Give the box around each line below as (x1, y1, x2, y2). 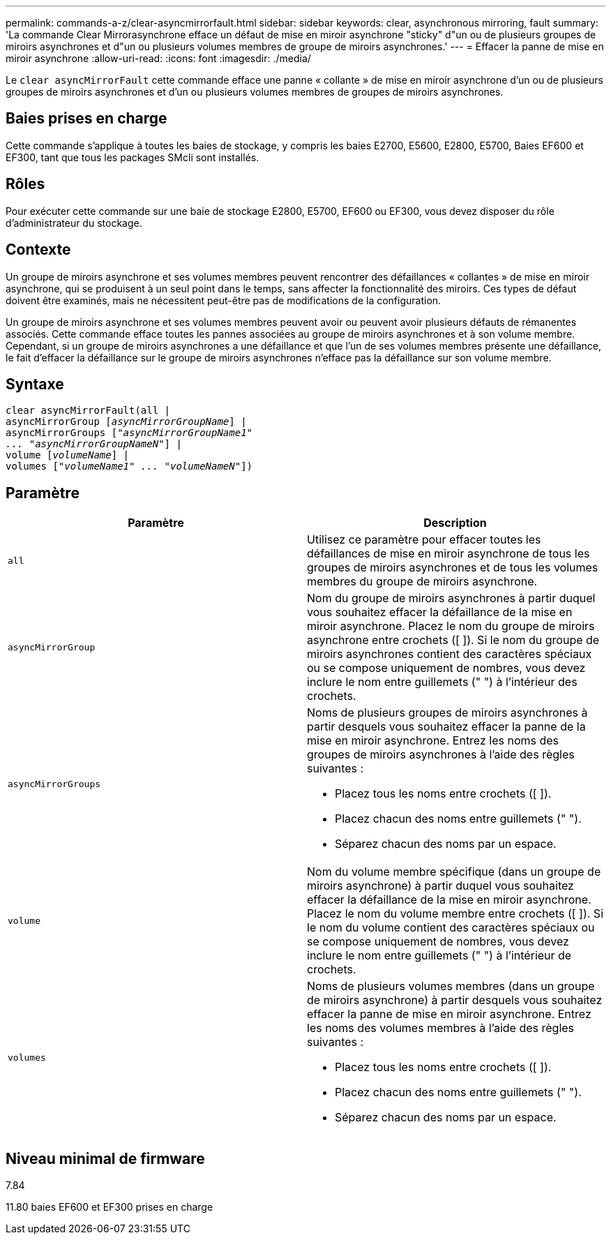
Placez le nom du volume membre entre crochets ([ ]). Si (307, 906, 604, 921)
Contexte (6, 241, 71, 259)
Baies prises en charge (6, 110, 167, 128)
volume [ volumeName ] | (6, 449, 130, 461)
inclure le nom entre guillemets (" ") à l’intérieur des (307, 675, 578, 689)
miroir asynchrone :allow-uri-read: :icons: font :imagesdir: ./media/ (6, 52, 311, 64)
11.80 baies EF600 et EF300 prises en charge (6, 1201, 213, 1213)
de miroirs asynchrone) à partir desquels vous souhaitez (307, 993, 603, 1008)
